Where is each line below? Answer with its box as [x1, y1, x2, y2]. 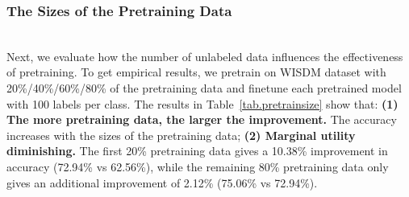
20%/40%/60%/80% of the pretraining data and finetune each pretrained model [6, 80, 402, 96]
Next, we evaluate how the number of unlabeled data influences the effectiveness [6, 47, 403, 64]
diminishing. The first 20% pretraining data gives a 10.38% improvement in [6, 142, 388, 159]
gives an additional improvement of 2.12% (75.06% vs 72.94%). [6, 174, 318, 191]
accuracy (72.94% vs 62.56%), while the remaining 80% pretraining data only [6, 158, 389, 174]
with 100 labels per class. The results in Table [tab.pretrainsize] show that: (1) [6, 95, 399, 112]
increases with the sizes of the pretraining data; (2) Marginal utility [6, 126, 356, 143]
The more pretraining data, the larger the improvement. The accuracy [6, 111, 397, 128]
